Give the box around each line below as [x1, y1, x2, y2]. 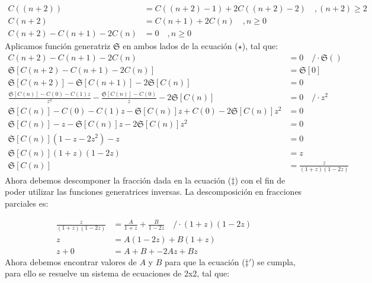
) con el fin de [235, 173, 286, 186]
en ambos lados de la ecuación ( [123, 40, 238, 52]
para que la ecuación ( [164, 255, 245, 268]
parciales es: [5, 197, 49, 210]
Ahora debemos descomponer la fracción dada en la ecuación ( [5, 173, 232, 186]
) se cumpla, [251, 255, 296, 268]
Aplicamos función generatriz [5, 40, 111, 52]
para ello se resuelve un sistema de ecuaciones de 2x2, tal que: [5, 267, 230, 279]
